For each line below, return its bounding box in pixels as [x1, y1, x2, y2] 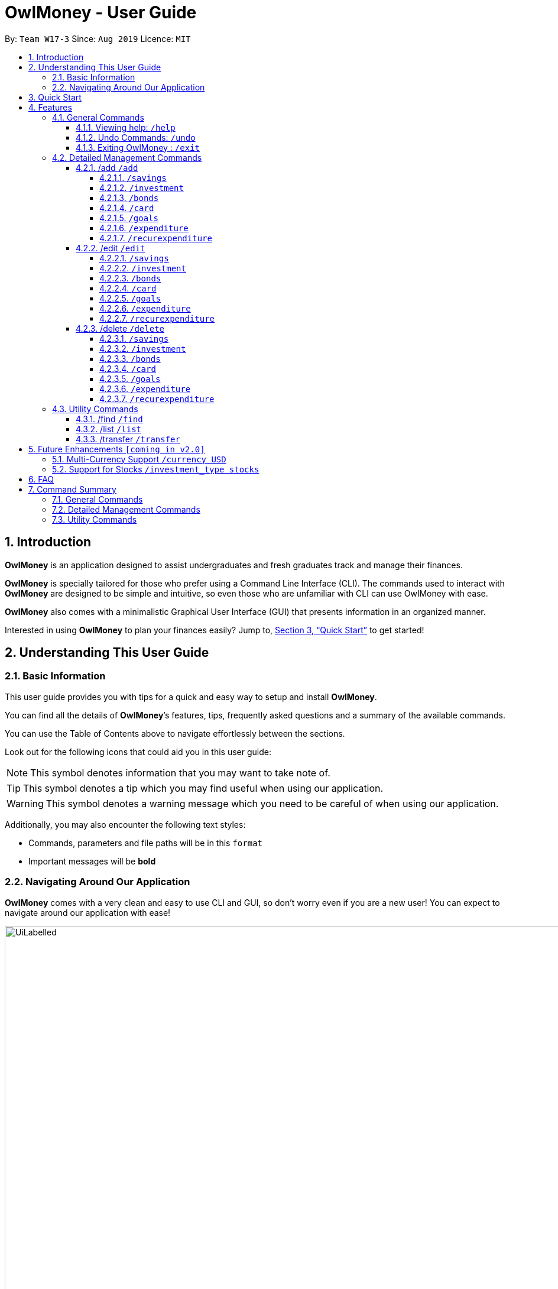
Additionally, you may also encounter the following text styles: [5, 819, 246, 830]
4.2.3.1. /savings [99, 333, 169, 344]
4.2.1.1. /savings [99, 172, 167, 183]
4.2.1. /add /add [76, 162, 138, 173]
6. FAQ [28, 474, 54, 484]
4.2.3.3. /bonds [99, 353, 161, 364]
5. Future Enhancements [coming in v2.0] [28, 443, 205, 454]
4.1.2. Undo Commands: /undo [76, 132, 196, 142]
